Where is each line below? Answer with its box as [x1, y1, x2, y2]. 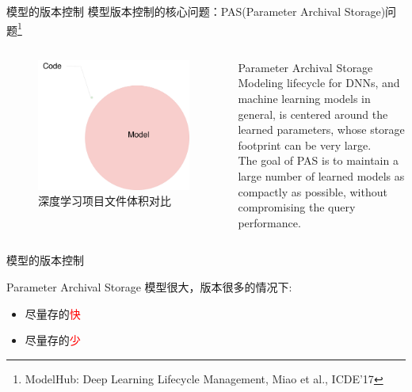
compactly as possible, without [238, 183, 387, 200]
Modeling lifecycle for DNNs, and [238, 74, 400, 91]
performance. [238, 214, 301, 230]
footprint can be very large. [238, 136, 372, 153]
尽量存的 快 [25, 305, 81, 322]
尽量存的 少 [25, 332, 81, 348]
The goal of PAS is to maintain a [238, 152, 399, 169]
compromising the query [238, 199, 356, 215]
